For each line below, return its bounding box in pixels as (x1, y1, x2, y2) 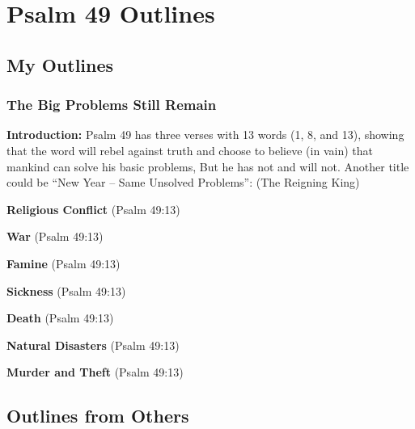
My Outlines (6, 52, 114, 77)
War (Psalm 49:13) (6, 228, 104, 245)
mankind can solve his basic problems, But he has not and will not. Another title (6, 158, 409, 175)
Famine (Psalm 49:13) (6, 254, 121, 271)
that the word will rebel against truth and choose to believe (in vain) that (6, 141, 373, 158)
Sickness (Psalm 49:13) (6, 282, 126, 299)
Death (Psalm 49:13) (6, 309, 114, 326)
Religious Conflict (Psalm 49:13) (6, 200, 180, 217)
